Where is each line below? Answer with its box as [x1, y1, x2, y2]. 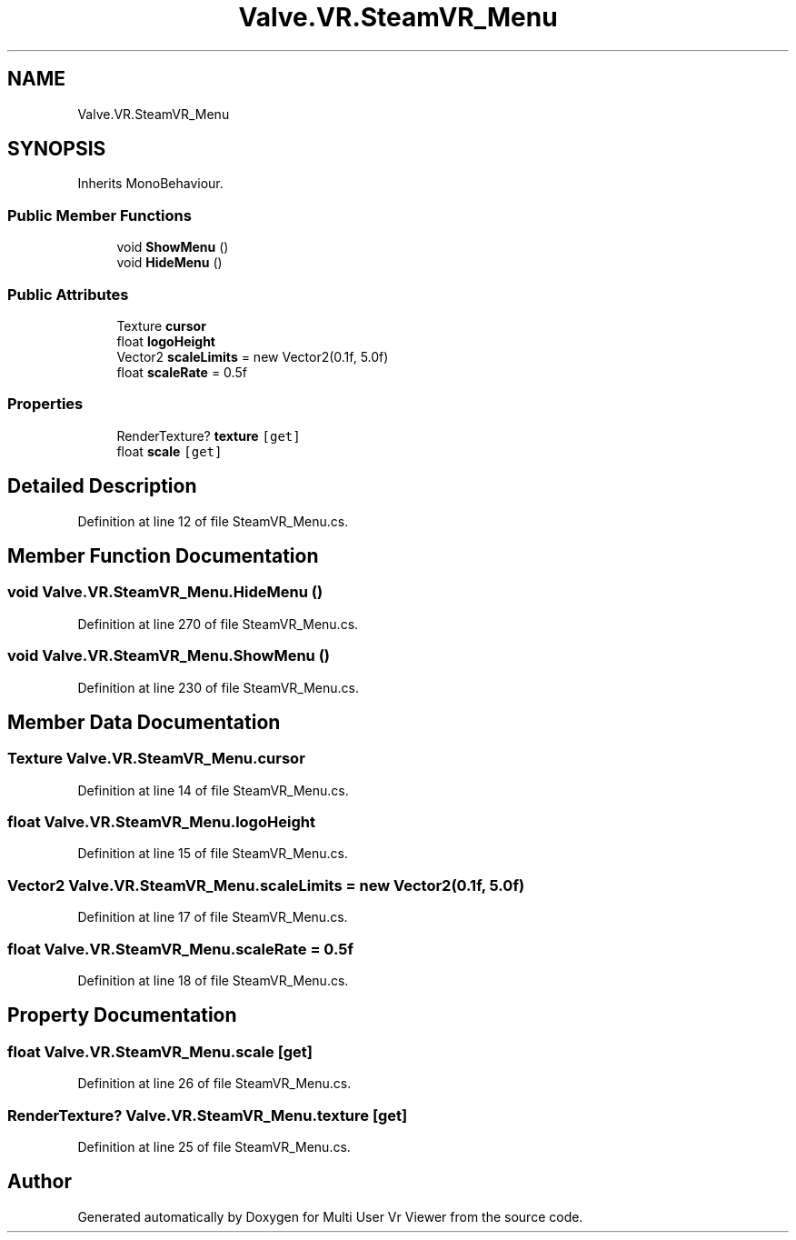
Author [7, 1170, 72, 1194]
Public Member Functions [7, 205, 192, 225]
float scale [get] [116, 443, 223, 459]
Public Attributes [7, 285, 129, 304]
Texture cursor [116, 317, 206, 334]
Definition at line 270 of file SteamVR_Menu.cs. [77, 615, 359, 632]
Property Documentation [7, 1004, 237, 1027]
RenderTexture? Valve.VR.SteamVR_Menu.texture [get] [7, 1105, 408, 1125]
